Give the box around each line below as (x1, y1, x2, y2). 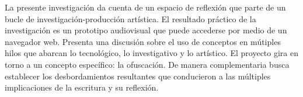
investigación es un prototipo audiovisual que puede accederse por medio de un (5, 24, 287, 36)
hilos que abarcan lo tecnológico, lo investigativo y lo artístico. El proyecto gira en (5, 47, 299, 59)
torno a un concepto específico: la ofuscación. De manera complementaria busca (5, 58, 290, 70)
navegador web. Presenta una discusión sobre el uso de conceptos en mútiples (5, 35, 281, 47)
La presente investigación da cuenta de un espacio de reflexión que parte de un (5, 1, 286, 13)
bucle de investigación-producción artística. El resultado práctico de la (5, 12, 256, 25)
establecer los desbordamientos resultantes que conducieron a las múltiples (5, 70, 271, 82)
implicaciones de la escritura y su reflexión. (5, 81, 159, 93)
